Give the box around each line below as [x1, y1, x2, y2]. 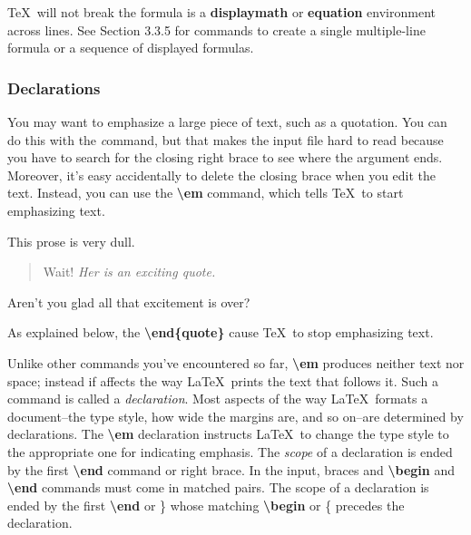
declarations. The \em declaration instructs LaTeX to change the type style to [7, 424, 449, 443]
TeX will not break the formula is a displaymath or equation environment [7, 3, 436, 21]
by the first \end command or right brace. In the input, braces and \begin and [7, 460, 455, 479]
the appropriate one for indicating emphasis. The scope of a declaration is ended [7, 442, 453, 461]
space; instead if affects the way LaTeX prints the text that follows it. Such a [7, 371, 439, 390]
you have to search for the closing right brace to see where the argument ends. [7, 148, 443, 167]
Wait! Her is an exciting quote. [43, 262, 216, 281]
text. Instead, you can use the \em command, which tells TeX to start [7, 183, 404, 202]
